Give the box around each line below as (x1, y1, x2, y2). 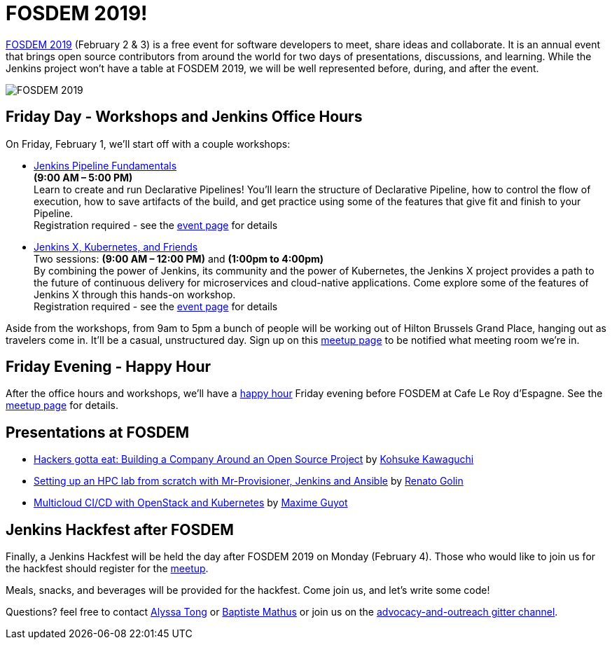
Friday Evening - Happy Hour (6, 358, 211, 376)
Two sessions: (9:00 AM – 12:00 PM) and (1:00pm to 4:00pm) (34, 252, 324, 265)
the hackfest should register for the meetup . (6, 562, 209, 575)
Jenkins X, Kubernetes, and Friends (34, 240, 198, 253)
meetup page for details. (6, 399, 119, 412)
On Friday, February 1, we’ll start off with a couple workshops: (6, 137, 291, 150)
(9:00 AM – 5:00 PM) (34, 171, 133, 183)
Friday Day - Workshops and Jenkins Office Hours (6, 108, 363, 126)
